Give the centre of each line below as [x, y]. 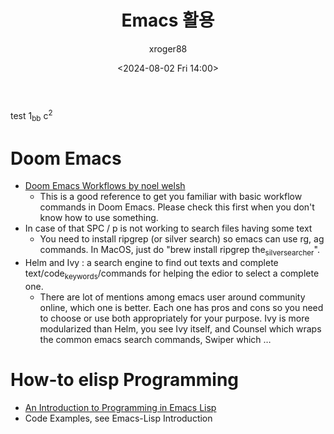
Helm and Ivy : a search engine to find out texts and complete [151, 263]
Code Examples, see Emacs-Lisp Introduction [118, 418]
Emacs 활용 [168, 20]
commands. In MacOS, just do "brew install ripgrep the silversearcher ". [179, 251]
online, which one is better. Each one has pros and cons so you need [181, 307]
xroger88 [168, 48]
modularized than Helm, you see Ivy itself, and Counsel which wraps [180, 328]
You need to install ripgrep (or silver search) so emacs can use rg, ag [182, 239]
